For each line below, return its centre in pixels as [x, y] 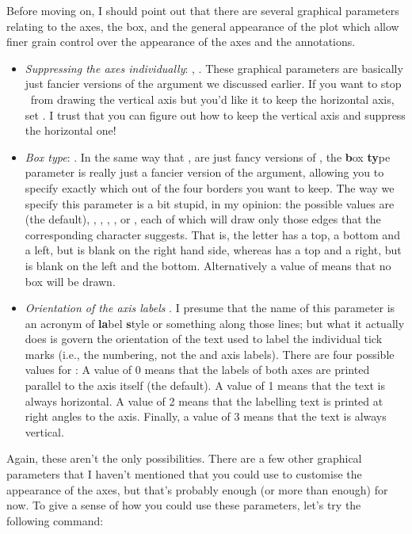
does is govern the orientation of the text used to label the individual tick [204, 339]
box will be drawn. [70, 281]
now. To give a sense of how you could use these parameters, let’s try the [184, 505]
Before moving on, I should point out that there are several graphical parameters [203, 10]
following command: [55, 520]
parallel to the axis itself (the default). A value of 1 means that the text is [205, 385]
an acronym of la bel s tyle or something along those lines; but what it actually [215, 323]
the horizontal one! [71, 130]
